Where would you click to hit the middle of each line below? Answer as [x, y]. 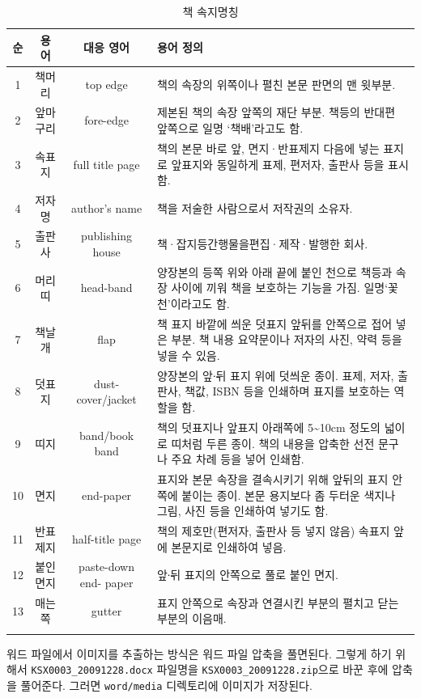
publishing [107, 236]
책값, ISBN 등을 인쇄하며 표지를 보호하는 [287, 391]
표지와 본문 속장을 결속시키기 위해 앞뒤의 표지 [272, 478]
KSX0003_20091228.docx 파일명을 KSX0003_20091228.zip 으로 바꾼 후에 [210, 669]
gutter [106, 610]
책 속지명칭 [210, 11]
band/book [106, 435]
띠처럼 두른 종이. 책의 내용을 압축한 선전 [273, 443]
